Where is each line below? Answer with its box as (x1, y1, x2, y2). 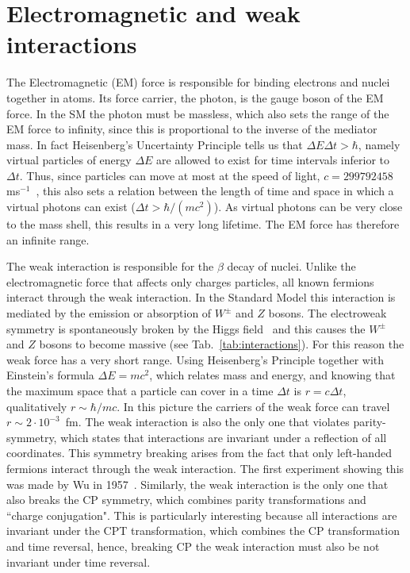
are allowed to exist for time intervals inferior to (156, 152, 389, 168)
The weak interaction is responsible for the (6, 258, 214, 275)
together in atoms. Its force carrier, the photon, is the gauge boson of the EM (6, 89, 384, 106)
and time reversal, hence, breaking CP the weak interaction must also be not (6, 537, 380, 554)
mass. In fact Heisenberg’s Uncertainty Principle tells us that (6, 136, 303, 152)
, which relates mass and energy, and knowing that (149, 367, 396, 383)
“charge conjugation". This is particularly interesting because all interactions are (6, 506, 397, 523)
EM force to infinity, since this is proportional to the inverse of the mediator (6, 121, 377, 137)
